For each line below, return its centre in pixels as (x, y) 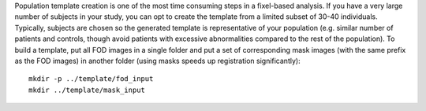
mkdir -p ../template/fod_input (91, 79)
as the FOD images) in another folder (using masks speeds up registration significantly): (157, 61)
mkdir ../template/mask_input (87, 90)
